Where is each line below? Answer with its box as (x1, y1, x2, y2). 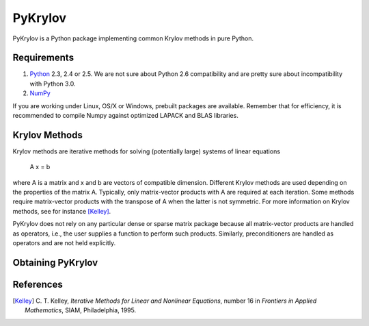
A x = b (29, 163, 51, 171)
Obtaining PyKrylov (12, 257, 98, 268)
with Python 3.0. (29, 79, 76, 88)
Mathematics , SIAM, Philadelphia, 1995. (25, 306, 137, 314)
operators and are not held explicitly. (12, 239, 116, 247)
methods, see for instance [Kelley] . (12, 207, 111, 215)
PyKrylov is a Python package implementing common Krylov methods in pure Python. (12, 34, 254, 42)
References (12, 278, 63, 290)
